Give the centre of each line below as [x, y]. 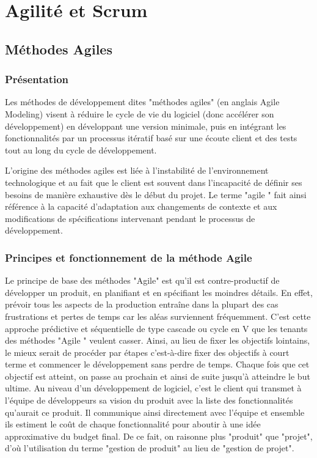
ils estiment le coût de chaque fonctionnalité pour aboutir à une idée [133, 424]
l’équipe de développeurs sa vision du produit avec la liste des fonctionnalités [149, 400]
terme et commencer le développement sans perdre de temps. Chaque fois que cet [157, 364]
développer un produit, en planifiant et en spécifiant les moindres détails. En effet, [159, 292]
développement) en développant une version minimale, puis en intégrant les [146, 126]
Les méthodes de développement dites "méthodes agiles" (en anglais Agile [142, 102]
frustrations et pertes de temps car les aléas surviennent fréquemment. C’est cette [158, 316]
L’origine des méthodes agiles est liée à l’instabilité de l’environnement [137, 170]
